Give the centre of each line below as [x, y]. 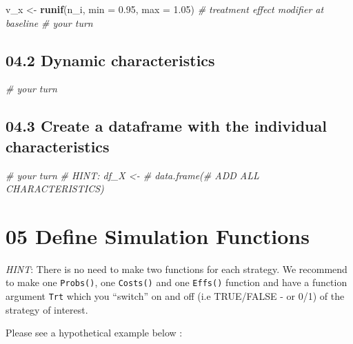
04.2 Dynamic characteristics [110, 60]
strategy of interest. [47, 309]
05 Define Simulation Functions [158, 235]
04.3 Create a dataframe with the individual [166, 126]
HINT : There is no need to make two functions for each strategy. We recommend [176, 269]
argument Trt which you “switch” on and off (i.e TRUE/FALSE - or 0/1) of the [175, 296]
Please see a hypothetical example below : [94, 333]
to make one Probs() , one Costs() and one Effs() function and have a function [176, 282]
